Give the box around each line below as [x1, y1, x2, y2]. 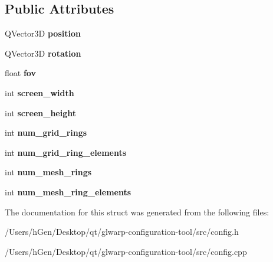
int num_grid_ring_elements [5, 146, 127, 158]
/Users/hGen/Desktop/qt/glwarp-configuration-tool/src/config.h [5, 225, 239, 238]
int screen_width [5, 86, 74, 99]
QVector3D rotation [5, 47, 81, 59]
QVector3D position [5, 27, 81, 40]
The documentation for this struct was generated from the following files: [5, 205, 269, 218]
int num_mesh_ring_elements [5, 185, 131, 198]
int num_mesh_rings [5, 166, 92, 178]
